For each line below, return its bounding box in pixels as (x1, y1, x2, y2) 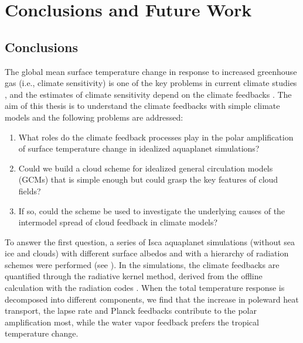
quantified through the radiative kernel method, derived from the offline (5, 270, 263, 282)
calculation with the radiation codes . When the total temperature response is (5, 282, 285, 294)
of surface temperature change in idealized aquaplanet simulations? (18, 142, 260, 155)
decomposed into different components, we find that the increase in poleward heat (5, 293, 299, 305)
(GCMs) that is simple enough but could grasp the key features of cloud (18, 173, 278, 186)
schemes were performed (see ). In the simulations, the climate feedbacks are (5, 258, 280, 270)
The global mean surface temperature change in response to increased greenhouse (5, 65, 297, 77)
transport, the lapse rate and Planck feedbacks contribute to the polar (5, 304, 257, 317)
